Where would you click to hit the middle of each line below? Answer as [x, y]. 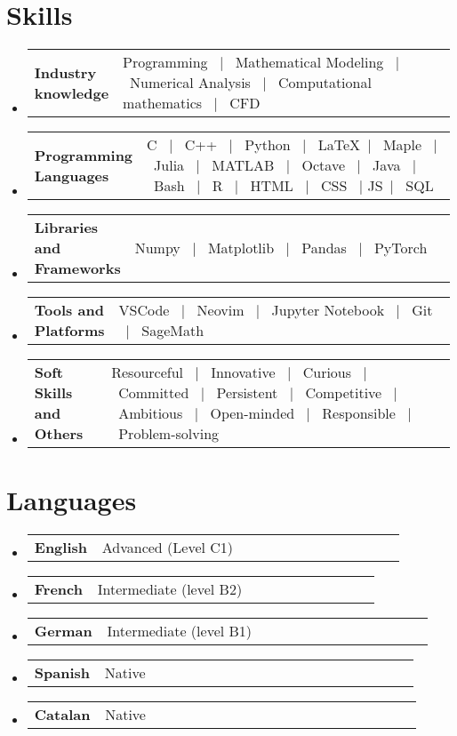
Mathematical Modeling [309, 62]
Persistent [247, 393]
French [58, 589]
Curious [327, 372]
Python [268, 145]
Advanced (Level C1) [168, 548]
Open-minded [253, 413]
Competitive [344, 393]
